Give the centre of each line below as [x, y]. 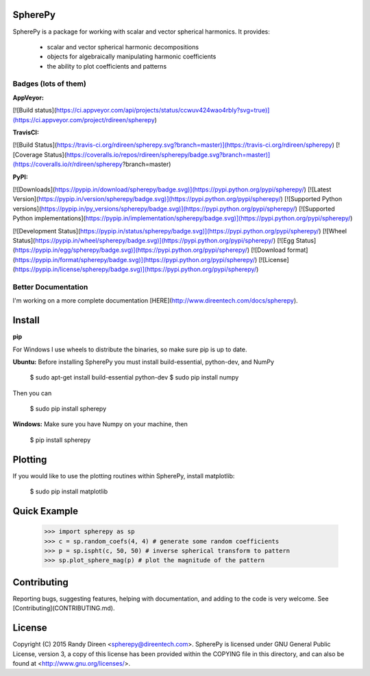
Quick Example [46, 511]
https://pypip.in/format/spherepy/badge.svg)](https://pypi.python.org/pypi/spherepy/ [135, 259]
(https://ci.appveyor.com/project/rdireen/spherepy [84, 119]
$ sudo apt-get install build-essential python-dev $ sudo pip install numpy [134, 377]
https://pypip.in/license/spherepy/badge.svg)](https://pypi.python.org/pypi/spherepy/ [136, 269]
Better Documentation [50, 287]
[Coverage [28, 154]
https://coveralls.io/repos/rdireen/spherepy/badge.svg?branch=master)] [168, 154]
